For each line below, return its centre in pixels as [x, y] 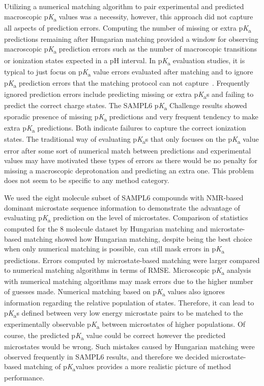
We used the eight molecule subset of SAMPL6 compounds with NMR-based [124, 197]
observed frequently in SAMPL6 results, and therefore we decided [107, 356]
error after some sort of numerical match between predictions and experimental [128, 150]
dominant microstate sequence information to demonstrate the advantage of [122, 207]
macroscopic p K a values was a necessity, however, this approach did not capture [129, 17]
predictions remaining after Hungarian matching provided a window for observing [131, 38]
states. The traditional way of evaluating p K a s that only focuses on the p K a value [131, 140]
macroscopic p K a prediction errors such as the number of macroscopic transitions [130, 49]
